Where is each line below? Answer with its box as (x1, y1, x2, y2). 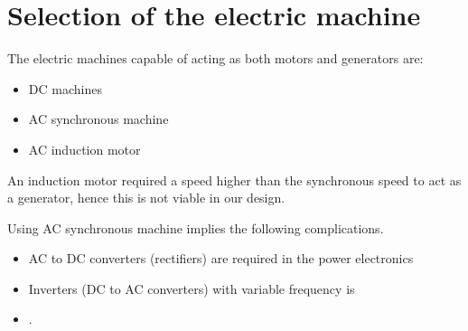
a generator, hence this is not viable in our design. (7, 188, 285, 207)
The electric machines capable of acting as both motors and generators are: (7, 49, 424, 68)
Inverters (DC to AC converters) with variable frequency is (28, 279, 355, 298)
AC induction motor (28, 139, 141, 158)
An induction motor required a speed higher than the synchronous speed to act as (7, 170, 462, 189)
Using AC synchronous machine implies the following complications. (7, 218, 384, 237)
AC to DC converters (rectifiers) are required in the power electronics (28, 249, 414, 268)
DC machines (28, 79, 102, 98)
